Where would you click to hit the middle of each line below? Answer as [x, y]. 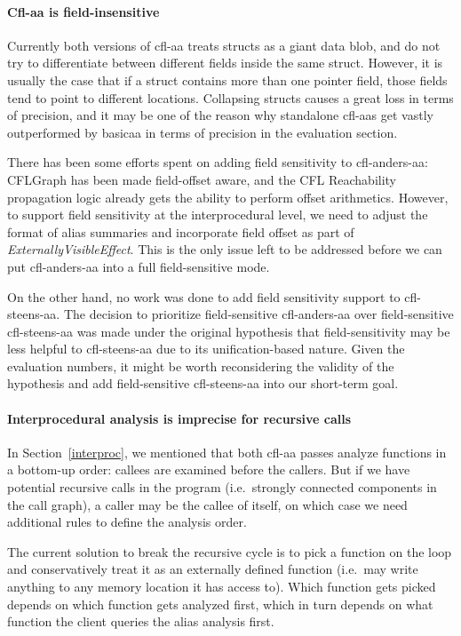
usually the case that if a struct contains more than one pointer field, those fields [227, 79]
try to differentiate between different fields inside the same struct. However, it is [225, 63]
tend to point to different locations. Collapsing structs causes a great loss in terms [230, 97]
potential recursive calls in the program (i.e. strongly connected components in [222, 487]
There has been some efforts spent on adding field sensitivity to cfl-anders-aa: [218, 162]
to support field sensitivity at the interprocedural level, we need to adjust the [218, 215]
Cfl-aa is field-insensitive [83, 11]
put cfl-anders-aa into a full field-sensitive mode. [139, 266]
